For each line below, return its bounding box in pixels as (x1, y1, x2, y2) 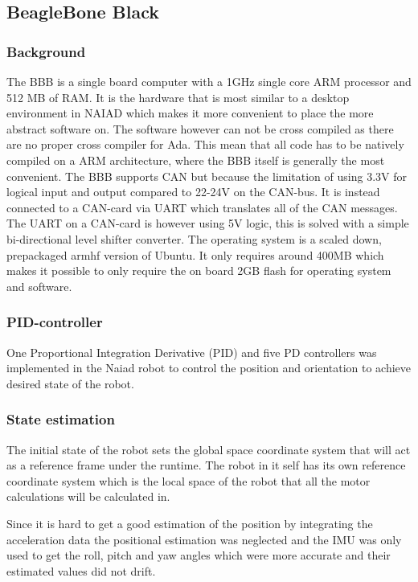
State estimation (6, 409, 115, 429)
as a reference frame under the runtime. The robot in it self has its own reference (6, 457, 406, 473)
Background (6, 41, 86, 61)
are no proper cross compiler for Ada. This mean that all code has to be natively (6, 136, 404, 153)
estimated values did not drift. (6, 562, 156, 579)
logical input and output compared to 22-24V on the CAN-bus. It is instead (6, 183, 380, 200)
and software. (6, 277, 72, 294)
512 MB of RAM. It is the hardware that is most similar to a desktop (6, 88, 350, 105)
